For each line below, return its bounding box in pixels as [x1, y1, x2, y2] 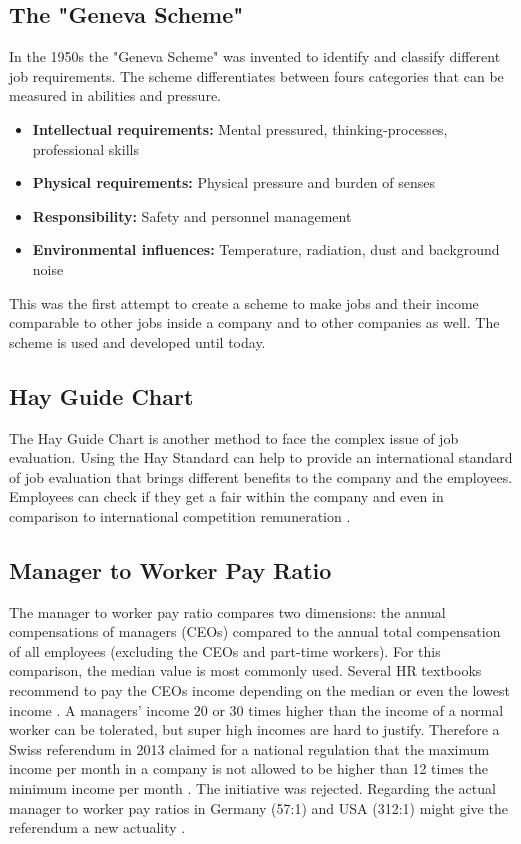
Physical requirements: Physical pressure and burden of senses [32, 172, 436, 193]
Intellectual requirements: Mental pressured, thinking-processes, [32, 118, 448, 139]
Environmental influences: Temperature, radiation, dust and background [32, 239, 500, 260]
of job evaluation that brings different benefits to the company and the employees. [9, 466, 513, 487]
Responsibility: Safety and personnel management [32, 205, 352, 226]
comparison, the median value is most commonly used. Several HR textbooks [9, 660, 482, 681]
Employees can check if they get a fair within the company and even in [9, 486, 444, 507]
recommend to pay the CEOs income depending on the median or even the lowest [9, 680, 510, 701]
